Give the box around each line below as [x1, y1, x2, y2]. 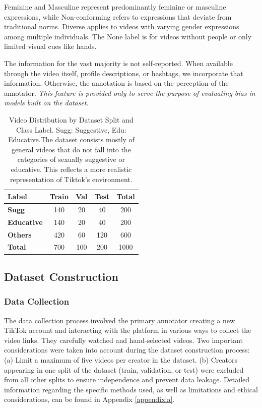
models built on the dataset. [4, 97, 89, 108]
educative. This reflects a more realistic [11, 163, 132, 174]
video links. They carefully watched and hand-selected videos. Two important [4, 334, 243, 345]
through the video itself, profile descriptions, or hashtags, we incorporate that [4, 68, 243, 78]
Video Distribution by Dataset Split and [9, 114, 134, 125]
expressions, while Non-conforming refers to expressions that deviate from [4, 11, 232, 22]
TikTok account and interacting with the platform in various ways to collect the [4, 325, 251, 335]
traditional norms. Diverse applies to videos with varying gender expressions [4, 21, 239, 32]
